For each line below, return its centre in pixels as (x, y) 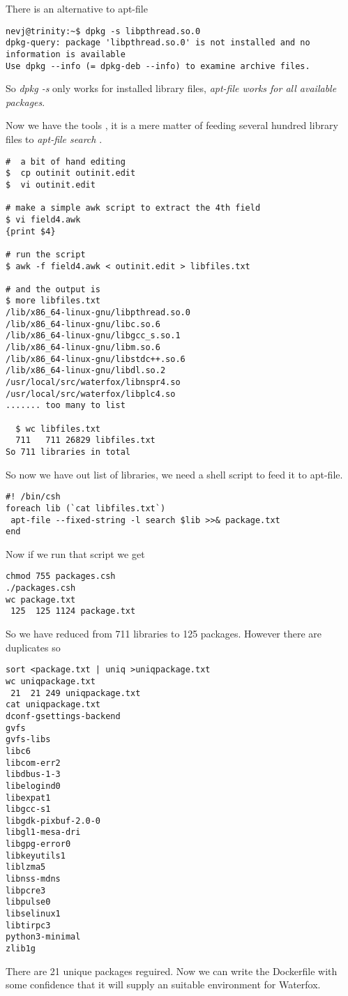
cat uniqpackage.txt (53, 705)
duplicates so (33, 647)
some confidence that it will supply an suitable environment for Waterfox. (163, 984)
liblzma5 (26, 867)
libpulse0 (28, 902)
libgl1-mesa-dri (43, 832)
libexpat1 (28, 798)
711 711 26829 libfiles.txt (85, 440)
